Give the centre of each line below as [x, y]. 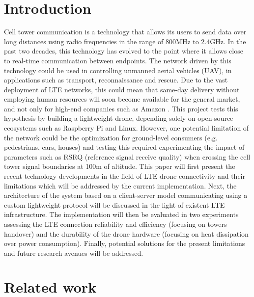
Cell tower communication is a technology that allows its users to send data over [125, 32]
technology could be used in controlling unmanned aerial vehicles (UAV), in [118, 70]
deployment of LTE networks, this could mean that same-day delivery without [122, 89]
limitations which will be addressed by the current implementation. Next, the [120, 185]
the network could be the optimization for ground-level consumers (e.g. [111, 137]
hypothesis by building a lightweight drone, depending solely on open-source [119, 118]
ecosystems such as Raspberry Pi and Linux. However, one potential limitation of [127, 128]
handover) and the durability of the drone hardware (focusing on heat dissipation [126, 233]
